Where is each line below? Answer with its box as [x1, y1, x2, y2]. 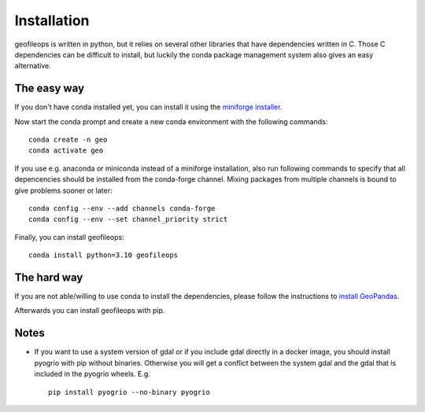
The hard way [14, 270, 83, 284]
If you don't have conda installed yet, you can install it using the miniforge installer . [14, 102, 283, 112]
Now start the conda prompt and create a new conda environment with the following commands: [14, 116, 328, 126]
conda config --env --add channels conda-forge [28, 204, 216, 212]
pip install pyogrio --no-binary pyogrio [48, 388, 210, 396]
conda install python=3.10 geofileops [28, 251, 179, 259]
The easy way [14, 82, 85, 95]
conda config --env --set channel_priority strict [28, 215, 228, 224]
